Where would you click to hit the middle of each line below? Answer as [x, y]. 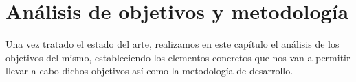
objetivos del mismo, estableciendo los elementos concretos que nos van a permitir [178, 57]
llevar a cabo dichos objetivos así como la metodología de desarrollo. [149, 71]
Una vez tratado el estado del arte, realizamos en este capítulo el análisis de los [173, 44]
